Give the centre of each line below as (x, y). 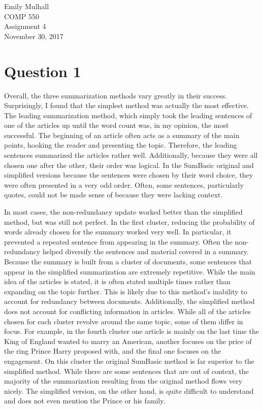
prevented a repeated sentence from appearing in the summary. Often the (118, 241)
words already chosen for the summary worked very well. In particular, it (118, 232)
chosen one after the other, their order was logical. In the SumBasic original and (129, 165)
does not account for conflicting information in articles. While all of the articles (127, 311)
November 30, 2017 (34, 36)
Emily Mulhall (27, 6)
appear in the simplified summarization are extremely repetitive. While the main (130, 271)
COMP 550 (22, 16)
